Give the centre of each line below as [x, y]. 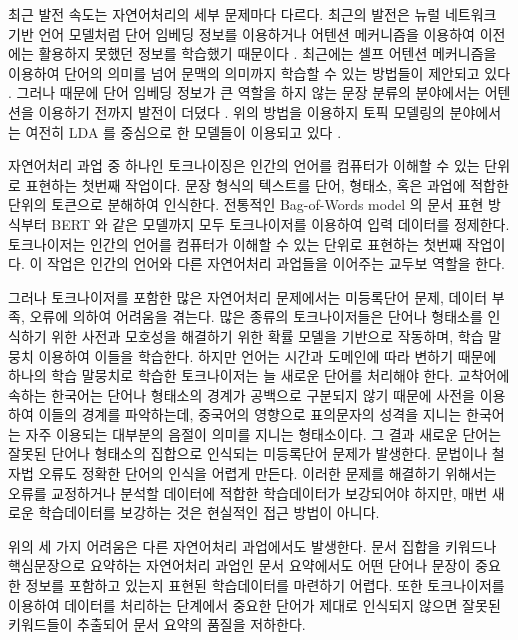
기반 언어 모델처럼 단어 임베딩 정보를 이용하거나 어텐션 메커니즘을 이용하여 [241, 33]
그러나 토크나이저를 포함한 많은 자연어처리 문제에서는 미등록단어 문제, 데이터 [248, 296]
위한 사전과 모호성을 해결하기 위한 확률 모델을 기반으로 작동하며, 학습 [267, 335]
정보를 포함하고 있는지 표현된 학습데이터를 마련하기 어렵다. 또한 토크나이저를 [265, 585]
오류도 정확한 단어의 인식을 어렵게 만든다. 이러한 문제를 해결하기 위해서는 [267, 473]
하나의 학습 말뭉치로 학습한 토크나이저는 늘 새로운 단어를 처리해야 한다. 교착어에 [259, 375]
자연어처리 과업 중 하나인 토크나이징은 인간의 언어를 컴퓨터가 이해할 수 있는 [244, 165]
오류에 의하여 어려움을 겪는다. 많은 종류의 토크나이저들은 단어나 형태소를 [256, 316]
